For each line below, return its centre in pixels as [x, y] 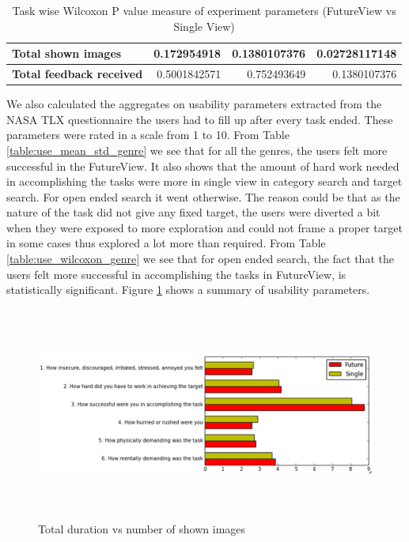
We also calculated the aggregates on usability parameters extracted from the [194, 104]
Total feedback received [78, 74]
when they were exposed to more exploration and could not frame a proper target [204, 227]
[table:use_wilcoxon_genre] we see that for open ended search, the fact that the [200, 259]
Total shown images [67, 53]
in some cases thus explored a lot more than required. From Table [166, 243]
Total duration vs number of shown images [142, 529]
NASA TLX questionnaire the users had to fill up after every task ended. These [200, 119]
